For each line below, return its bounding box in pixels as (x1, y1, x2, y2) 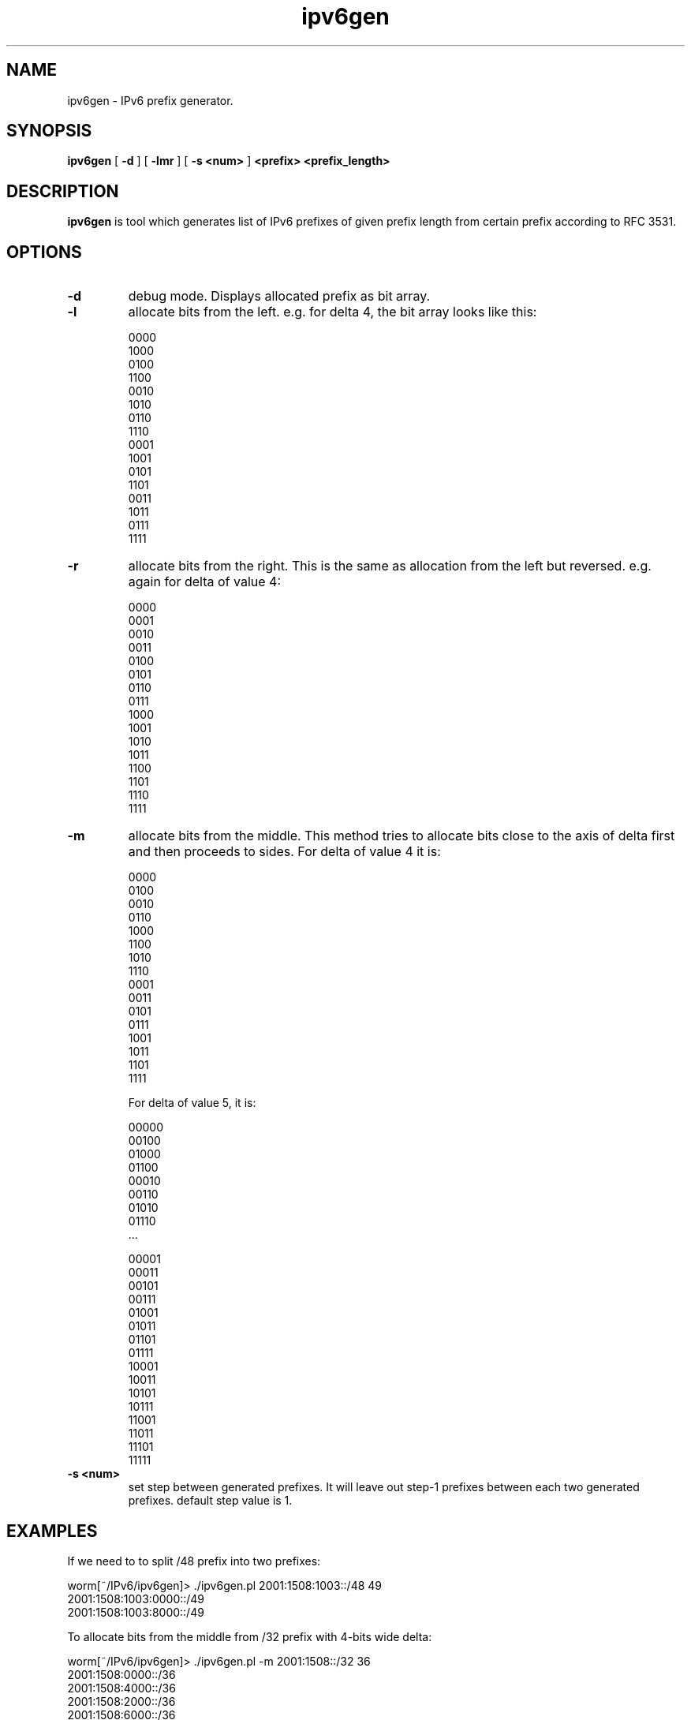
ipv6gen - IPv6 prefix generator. (67, 93, 233, 107)
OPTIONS (6, 241, 82, 262)
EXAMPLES (6, 1520, 98, 1541)
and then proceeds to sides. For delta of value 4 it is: (128, 843, 441, 860)
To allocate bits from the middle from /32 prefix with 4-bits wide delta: (67, 1629, 432, 1643)
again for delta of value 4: (128, 574, 282, 590)
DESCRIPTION (6, 181, 119, 201)
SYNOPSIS (6, 121, 92, 141)
